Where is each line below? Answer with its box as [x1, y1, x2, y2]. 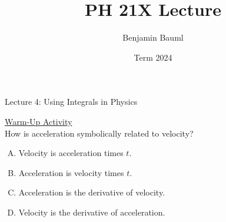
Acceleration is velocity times [18, 166, 124, 178]
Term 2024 [134, 51, 172, 63]
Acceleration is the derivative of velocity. [18, 186, 165, 198]
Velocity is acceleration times [18, 147, 124, 159]
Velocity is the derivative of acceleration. [18, 206, 165, 218]
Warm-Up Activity [5, 115, 72, 127]
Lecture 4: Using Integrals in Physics [5, 95, 138, 108]
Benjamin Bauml [122, 31, 184, 44]
